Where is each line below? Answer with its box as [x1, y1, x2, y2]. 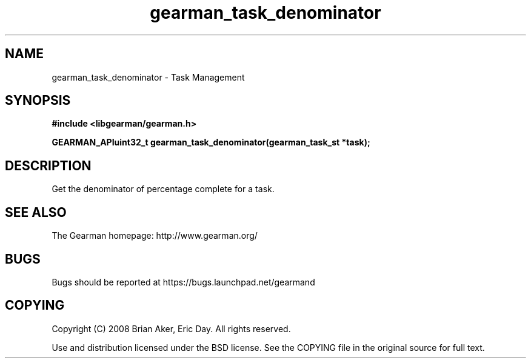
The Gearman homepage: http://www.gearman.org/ [52, 230, 258, 241]
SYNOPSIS [5, 93, 71, 108]
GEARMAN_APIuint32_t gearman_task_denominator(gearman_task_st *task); [52, 137, 370, 148]
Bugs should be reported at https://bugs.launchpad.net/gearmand [52, 276, 315, 287]
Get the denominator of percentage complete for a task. [52, 184, 275, 195]
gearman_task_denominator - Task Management [52, 72, 245, 82]
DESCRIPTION [5, 158, 92, 173]
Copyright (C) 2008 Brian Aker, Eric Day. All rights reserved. [52, 323, 291, 334]
